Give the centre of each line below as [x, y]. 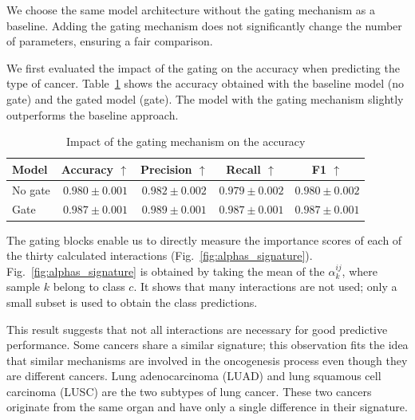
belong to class [89, 287]
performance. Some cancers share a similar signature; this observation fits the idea [207, 345]
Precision [166, 169]
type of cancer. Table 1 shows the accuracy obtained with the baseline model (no [206, 83]
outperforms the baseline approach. [93, 114]
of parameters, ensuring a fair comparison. [110, 41]
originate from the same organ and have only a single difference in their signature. [207, 407]
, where [360, 271]
